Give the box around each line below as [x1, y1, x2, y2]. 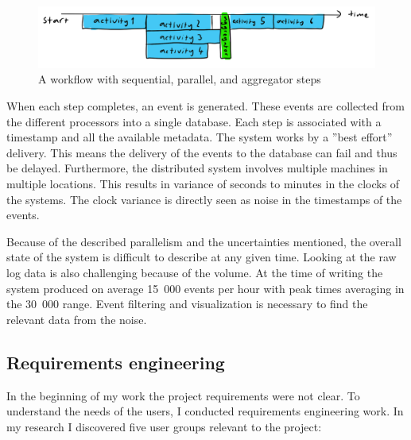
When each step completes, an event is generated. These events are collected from [6, 98, 405, 114]
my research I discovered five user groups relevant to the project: [6, 418, 322, 434]
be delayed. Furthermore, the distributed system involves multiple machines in [6, 160, 388, 176]
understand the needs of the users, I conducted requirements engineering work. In [6, 403, 404, 419]
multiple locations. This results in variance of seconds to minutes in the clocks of [6, 176, 400, 191]
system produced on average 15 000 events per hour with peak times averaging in [6, 280, 405, 296]
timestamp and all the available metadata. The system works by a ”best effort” [6, 129, 393, 145]
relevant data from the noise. [6, 311, 147, 327]
